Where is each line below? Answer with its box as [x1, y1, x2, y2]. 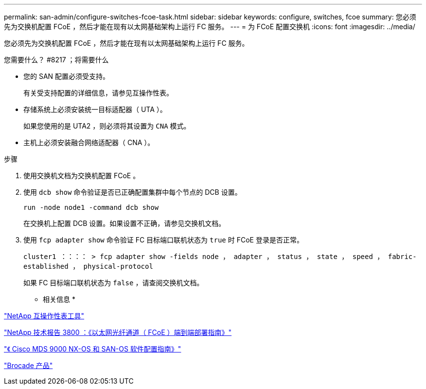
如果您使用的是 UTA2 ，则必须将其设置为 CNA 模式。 [23, 122, 191, 130]
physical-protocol [83, 262, 153, 270]
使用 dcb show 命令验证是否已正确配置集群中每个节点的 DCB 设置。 [23, 188, 242, 196]
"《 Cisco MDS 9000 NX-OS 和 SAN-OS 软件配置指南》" [4, 345, 181, 353]
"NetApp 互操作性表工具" [4, 312, 85, 320]
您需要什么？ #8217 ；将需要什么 [4, 56, 109, 64]
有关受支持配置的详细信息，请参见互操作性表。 [23, 89, 173, 97]
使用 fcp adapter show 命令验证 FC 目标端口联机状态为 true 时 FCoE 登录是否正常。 [23, 236, 303, 244]
